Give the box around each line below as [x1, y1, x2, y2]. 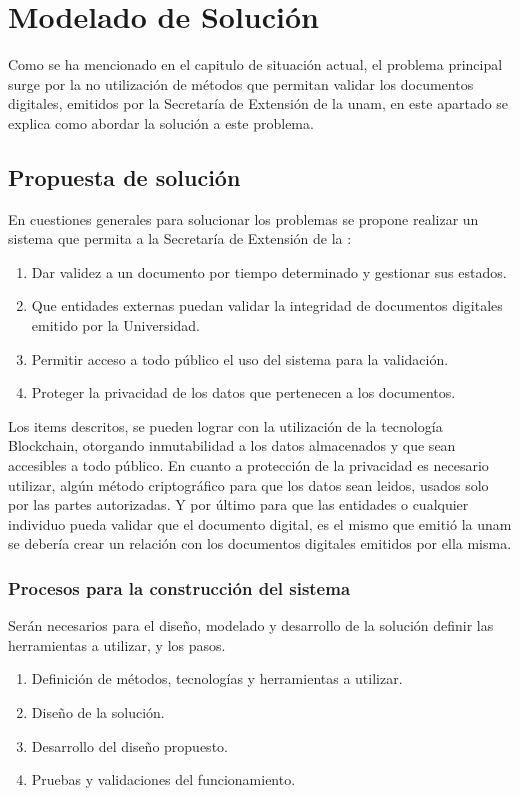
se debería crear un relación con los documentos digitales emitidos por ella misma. [8, 533, 512, 554]
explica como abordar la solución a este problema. [8, 112, 314, 133]
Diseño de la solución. [31, 702, 165, 723]
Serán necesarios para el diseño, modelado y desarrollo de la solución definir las [8, 615, 494, 636]
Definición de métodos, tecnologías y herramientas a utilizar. [31, 668, 403, 689]
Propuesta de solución [8, 161, 241, 192]
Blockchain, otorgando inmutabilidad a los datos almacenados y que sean [8, 435, 456, 456]
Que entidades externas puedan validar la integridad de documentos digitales [31, 295, 503, 316]
